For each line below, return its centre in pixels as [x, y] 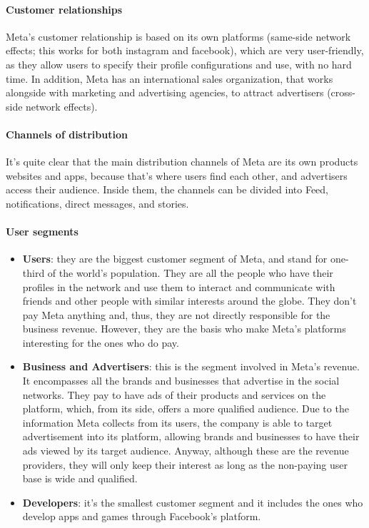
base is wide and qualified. [80, 478]
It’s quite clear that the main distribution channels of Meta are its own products [182, 162]
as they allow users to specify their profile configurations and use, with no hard [179, 64]
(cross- [341, 92]
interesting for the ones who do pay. [101, 342]
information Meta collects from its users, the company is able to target [177, 422]
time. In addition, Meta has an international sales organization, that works [170, 78]
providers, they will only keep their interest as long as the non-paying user [185, 464]
